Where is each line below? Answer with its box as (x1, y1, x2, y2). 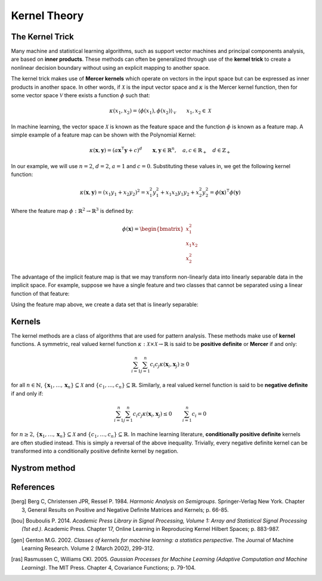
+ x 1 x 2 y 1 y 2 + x (160, 189, 200, 197)
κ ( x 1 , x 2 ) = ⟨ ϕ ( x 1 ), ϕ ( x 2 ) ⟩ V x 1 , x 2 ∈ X (109, 107, 212, 116)
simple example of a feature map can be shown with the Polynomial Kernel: (11, 131, 196, 138)
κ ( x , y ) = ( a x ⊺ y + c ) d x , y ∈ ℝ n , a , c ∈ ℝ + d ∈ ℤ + (89, 146, 231, 155)
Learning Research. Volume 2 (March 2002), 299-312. (21, 545, 154, 552)
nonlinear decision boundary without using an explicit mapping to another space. (11, 64, 210, 71)
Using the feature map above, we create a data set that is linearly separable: (11, 301, 199, 308)
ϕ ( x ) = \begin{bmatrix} (122, 225, 184, 232)
